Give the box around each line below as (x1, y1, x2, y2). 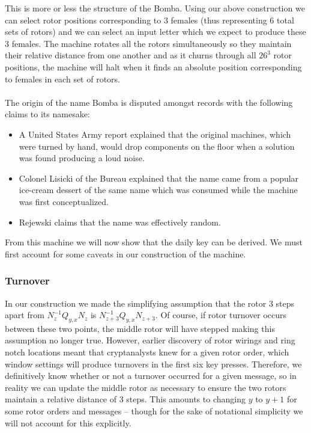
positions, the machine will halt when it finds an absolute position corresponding (5, 60, 302, 73)
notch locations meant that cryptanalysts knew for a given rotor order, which (5, 346, 289, 358)
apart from (5, 309, 44, 321)
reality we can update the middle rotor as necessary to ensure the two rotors (5, 381, 286, 393)
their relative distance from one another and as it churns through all (5, 49, 256, 61)
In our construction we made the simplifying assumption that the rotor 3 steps (5, 296, 295, 309)
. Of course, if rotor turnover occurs (155, 309, 287, 321)
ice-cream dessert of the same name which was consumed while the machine (19, 183, 298, 196)
